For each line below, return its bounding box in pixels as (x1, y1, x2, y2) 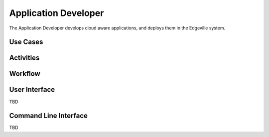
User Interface (9, 85, 55, 94)
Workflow (9, 70, 41, 78)
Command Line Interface (9, 112, 88, 120)
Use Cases (9, 38, 43, 46)
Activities (9, 54, 40, 62)
